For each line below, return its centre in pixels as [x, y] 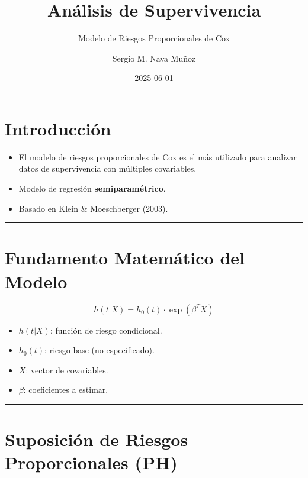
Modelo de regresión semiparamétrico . [92, 188]
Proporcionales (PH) [91, 462]
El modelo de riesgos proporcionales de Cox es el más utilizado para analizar [158, 156]
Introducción [58, 128]
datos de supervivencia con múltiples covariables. [108, 168]
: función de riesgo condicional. [106, 330]
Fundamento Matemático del [125, 258]
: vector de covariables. [67, 369]
